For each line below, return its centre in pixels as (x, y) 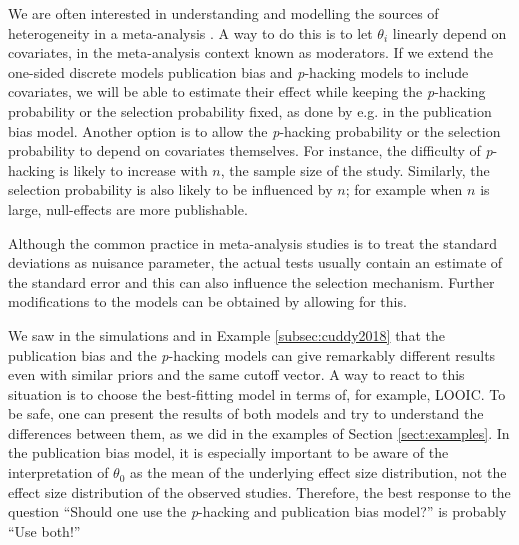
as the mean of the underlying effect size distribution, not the (318, 472)
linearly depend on (449, 32)
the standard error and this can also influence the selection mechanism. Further (251, 281)
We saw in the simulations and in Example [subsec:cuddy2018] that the (226, 334)
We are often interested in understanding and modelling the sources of (223, 13)
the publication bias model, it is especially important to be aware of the (228, 452)
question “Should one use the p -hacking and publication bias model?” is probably (257, 511)
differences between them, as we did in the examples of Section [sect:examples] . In (259, 432)
